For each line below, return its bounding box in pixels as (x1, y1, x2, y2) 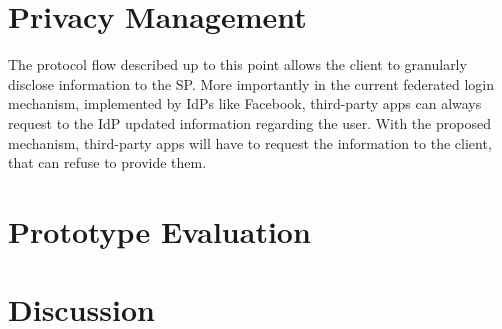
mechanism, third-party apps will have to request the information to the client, (8, 132, 492, 153)
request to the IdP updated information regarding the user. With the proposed (8, 112, 491, 133)
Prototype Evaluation (8, 210, 311, 251)
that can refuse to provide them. (8, 152, 207, 173)
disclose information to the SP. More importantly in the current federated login (8, 73, 494, 94)
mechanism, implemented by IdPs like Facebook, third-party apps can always (8, 93, 482, 114)
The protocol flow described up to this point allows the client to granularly (8, 54, 467, 75)
